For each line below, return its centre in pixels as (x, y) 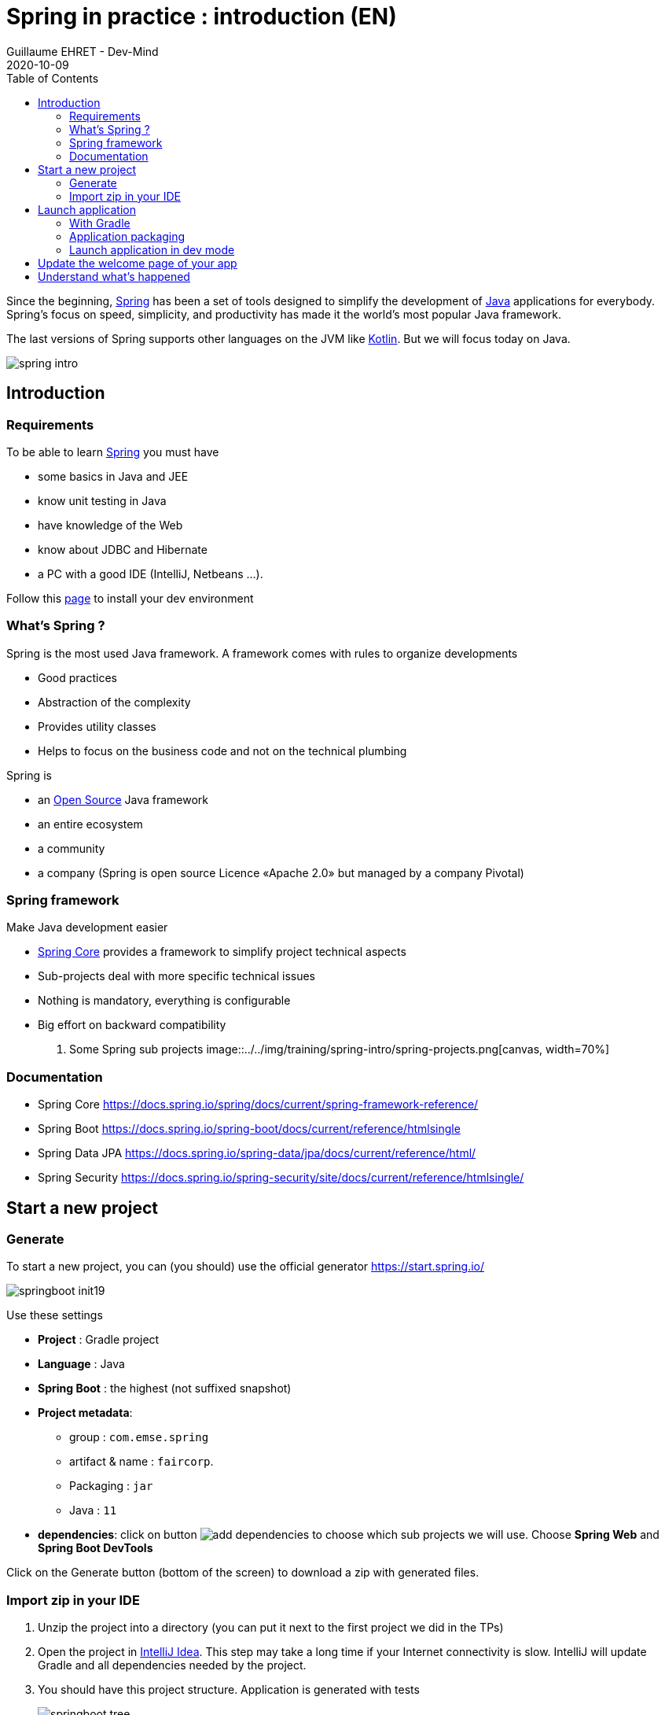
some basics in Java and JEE (113, 476)
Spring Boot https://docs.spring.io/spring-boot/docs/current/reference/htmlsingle (249, 1129)
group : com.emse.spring (139, 1437)
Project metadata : (85, 1413)
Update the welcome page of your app (138, 263)
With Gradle (100, 223)
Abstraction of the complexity (114, 702)
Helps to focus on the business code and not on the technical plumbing (222, 751)
